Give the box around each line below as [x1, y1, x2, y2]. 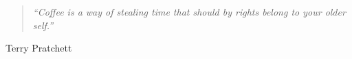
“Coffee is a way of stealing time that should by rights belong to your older [32, 5, 346, 18]
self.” [32, 18, 54, 32]
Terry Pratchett [5, 41, 72, 55]
